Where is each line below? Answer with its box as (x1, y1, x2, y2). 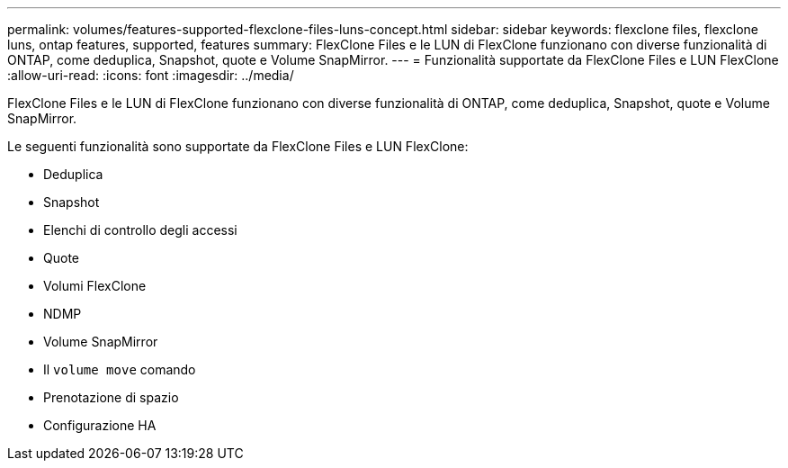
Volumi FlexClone (43, 278, 147, 293)
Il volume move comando (43, 362, 196, 377)
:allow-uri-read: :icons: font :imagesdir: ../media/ (7, 67, 294, 83)
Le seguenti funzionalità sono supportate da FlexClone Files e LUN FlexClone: (7, 139, 469, 154)
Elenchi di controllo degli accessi (43, 222, 237, 238)
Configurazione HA (43, 418, 157, 433)
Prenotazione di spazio (43, 390, 179, 405)
